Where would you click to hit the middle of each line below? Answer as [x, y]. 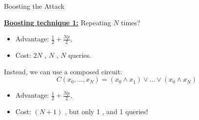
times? [131, 22]
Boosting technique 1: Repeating [58, 22]
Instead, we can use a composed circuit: [63, 71]
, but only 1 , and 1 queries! [106, 111]
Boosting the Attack [34, 6]
